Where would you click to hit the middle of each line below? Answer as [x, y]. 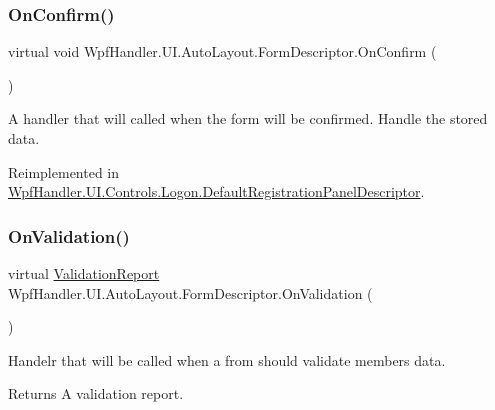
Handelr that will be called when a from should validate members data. [227, 359]
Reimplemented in [64, 171]
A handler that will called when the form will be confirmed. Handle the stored [248, 118]
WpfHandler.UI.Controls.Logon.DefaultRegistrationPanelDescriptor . [216, 191]
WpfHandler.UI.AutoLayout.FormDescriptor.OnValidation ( [190, 292]
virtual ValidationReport [84, 273]
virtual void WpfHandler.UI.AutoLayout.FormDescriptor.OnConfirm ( [222, 51]
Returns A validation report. [96, 393]
